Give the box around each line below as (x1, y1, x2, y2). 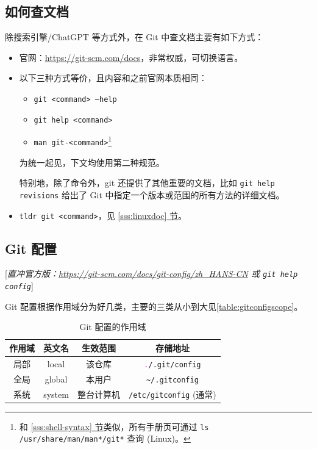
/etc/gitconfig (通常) (129, 387, 216, 400)
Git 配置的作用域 (79, 320, 146, 333)
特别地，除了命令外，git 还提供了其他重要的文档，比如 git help (19, 176, 275, 189)
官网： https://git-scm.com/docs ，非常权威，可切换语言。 (19, 51, 243, 63)
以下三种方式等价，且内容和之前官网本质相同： (19, 71, 207, 84)
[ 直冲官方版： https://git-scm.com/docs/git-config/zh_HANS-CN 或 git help (5, 267, 298, 280)
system (43, 387, 69, 400)
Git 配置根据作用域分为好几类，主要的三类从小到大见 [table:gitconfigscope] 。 (5, 300, 303, 312)
